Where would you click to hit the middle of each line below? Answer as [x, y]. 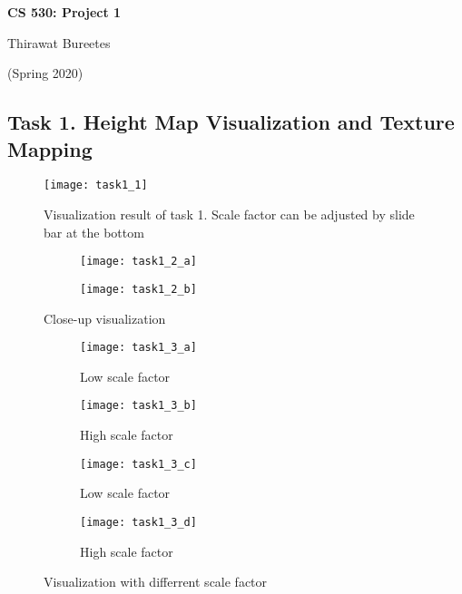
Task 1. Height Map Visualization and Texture [231, 122]
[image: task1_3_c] [138, 464]
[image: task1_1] [96, 185]
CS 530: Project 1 [64, 12]
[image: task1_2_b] [138, 289]
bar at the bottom [94, 232]
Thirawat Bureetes [59, 42]
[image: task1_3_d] [138, 522]
